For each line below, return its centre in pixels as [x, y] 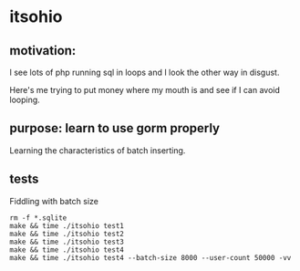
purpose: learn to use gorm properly [115, 128]
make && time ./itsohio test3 [67, 242]
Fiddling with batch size [54, 201]
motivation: [43, 51]
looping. [25, 99]
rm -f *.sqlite [38, 218]
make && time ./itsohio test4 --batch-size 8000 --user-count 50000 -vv [150, 257]
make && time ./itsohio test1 [67, 225]
